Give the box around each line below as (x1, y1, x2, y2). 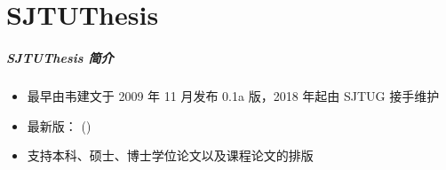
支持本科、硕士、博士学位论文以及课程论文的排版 (27, 146, 314, 165)
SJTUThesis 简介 (6, 48, 114, 66)
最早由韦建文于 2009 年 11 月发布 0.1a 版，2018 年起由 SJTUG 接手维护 (27, 86, 440, 104)
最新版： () (27, 116, 92, 135)
